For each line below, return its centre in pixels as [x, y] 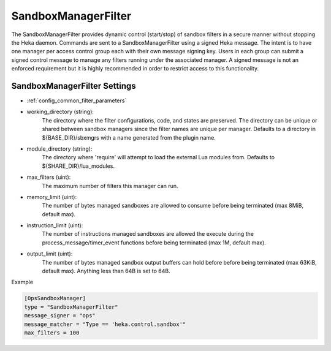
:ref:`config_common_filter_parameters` [77, 100]
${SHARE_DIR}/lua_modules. [78, 166]
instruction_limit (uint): [55, 225]
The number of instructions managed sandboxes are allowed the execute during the [148, 234]
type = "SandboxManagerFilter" [71, 307]
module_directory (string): [59, 149]
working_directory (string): [60, 112]
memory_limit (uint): [51, 197]
